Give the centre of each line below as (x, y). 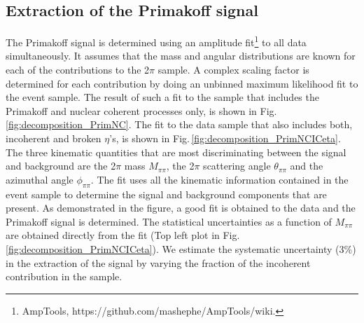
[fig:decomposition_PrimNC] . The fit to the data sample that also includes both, (179, 124)
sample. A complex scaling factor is (233, 70)
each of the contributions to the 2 (78, 70)
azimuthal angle (40, 179)
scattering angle (237, 166)
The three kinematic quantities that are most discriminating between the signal (176, 152)
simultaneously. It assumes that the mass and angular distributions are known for (181, 56)
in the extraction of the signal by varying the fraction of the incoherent (158, 262)
